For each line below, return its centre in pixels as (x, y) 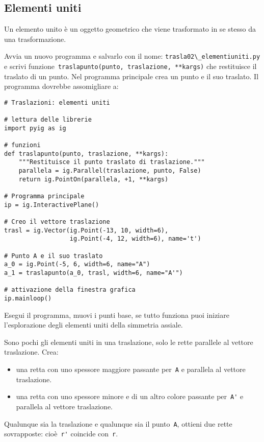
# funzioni (22, 145)
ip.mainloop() (28, 298)
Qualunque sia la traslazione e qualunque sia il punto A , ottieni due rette (118, 423)
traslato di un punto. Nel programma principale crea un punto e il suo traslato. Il (131, 76)
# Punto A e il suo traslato (54, 256)
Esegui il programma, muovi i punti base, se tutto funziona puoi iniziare (117, 315)
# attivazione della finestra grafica (70, 290)
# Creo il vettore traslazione (57, 222)
